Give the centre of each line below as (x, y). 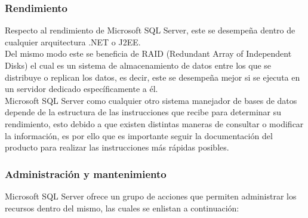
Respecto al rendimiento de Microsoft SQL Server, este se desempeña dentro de (150, 30)
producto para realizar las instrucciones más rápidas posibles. (117, 147)
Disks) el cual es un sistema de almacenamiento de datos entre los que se (138, 65)
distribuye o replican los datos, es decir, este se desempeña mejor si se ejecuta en (153, 77)
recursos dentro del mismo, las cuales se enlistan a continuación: (122, 208)
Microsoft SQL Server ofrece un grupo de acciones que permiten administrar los (151, 196)
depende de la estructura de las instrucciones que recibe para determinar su (143, 112)
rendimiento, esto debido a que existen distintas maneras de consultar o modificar (154, 123)
